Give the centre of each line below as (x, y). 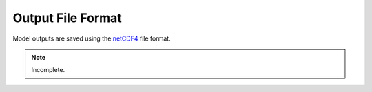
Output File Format (67, 18)
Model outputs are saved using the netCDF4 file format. (92, 38)
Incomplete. (48, 70)
